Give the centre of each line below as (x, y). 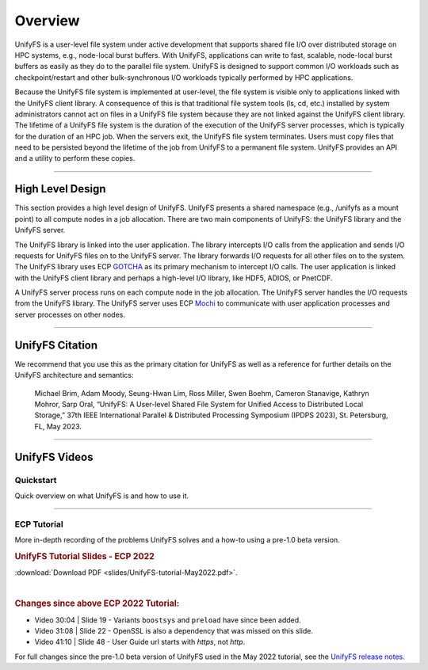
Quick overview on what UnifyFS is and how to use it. (102, 496)
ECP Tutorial (39, 524)
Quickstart (36, 480)
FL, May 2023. (58, 426)
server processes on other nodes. (70, 314)
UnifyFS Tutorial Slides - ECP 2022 (84, 556)
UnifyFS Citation (56, 345)
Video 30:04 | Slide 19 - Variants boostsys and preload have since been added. (168, 620)
